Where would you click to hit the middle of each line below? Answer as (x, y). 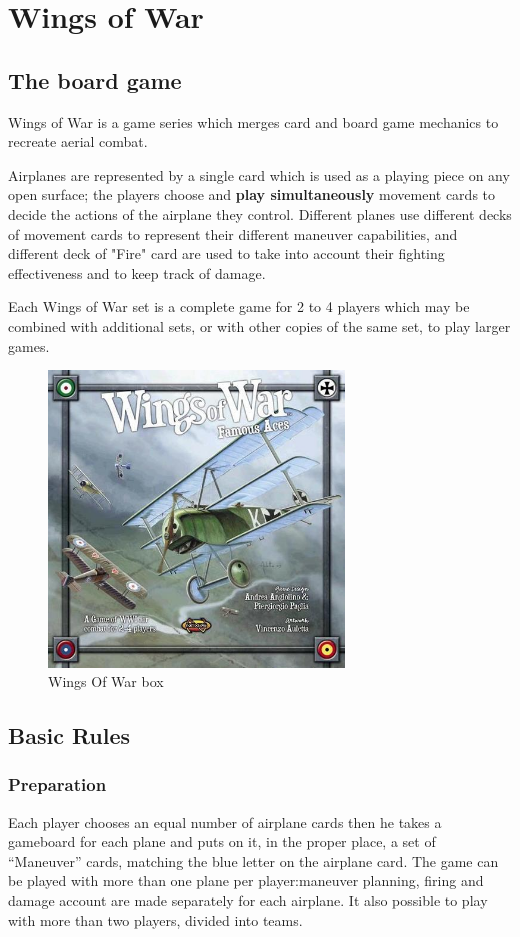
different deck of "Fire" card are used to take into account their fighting (226, 253)
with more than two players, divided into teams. (155, 919)
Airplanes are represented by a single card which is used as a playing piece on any (259, 174)
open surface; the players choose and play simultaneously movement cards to (252, 194)
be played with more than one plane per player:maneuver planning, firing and (246, 880)
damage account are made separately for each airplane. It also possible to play (248, 900)
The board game (95, 79)
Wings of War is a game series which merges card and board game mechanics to (253, 121)
